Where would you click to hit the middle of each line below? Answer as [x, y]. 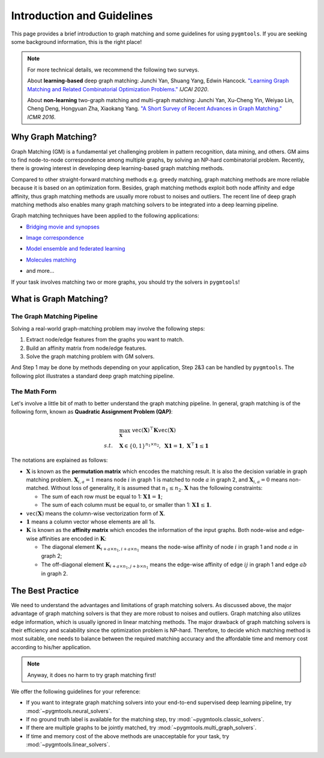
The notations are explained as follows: [59, 460]
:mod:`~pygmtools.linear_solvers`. [68, 745]
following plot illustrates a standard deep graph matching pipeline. [93, 376]
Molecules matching [51, 260]
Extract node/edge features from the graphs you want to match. [105, 340]
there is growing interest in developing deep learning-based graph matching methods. [118, 168]
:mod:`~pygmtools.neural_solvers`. [69, 711]
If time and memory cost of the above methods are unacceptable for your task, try [127, 736]
